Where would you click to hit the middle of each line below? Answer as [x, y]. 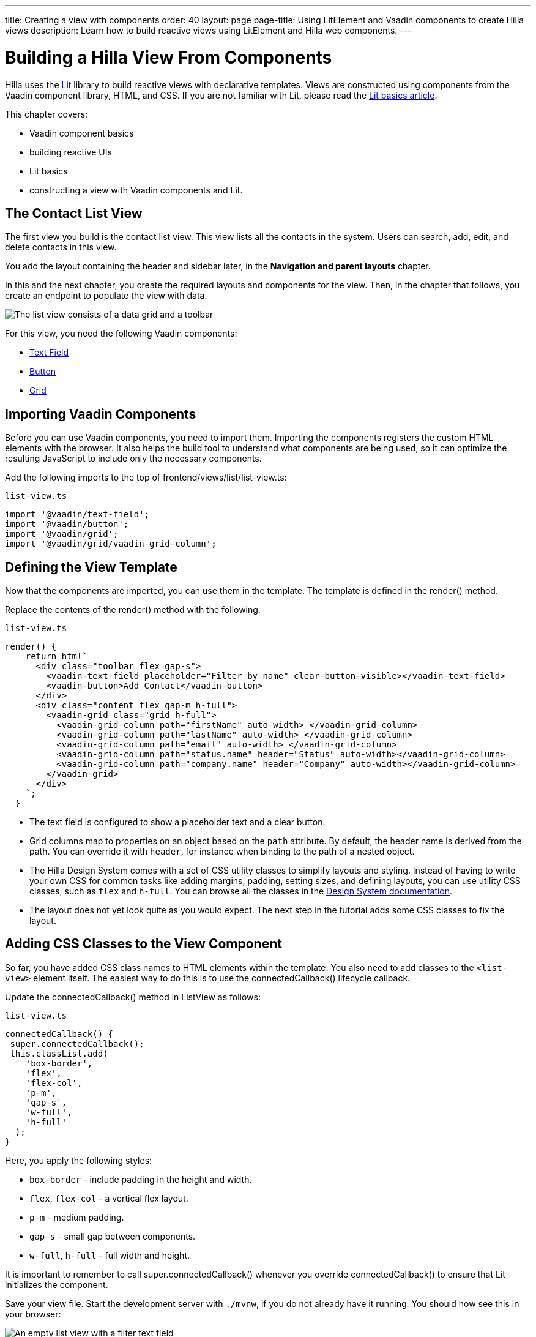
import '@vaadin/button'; [67, 524]
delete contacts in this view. [61, 247]
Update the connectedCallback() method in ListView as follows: [133, 997]
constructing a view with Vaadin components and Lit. [136, 190]
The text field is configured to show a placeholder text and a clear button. [177, 822]
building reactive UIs [71, 152]
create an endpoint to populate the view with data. [106, 296]
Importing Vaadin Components [101, 414]
